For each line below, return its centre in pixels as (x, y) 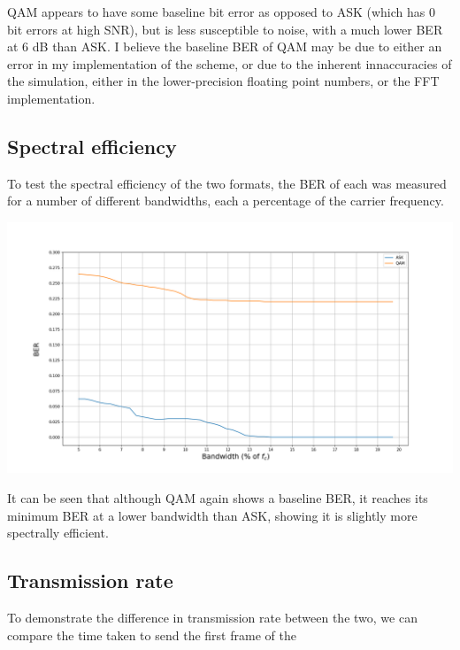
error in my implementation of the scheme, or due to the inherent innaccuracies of (230, 63)
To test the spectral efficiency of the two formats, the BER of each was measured (227, 183)
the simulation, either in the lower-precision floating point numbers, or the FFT (223, 81)
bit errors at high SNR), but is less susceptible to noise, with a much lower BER (225, 29)
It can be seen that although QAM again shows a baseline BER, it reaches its (218, 498)
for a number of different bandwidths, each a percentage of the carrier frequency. (226, 201)
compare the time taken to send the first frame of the (152, 635)
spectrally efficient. (58, 533)
